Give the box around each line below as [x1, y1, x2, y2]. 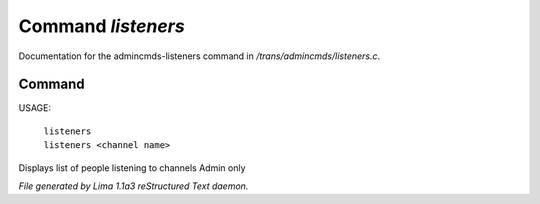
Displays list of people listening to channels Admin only [18, 161, 246, 174]
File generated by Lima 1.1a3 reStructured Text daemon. [18, 180, 249, 192]
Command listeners [18, 15, 185, 37]
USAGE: [18, 102, 52, 114]
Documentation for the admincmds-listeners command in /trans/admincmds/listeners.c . [18, 50, 381, 62]
